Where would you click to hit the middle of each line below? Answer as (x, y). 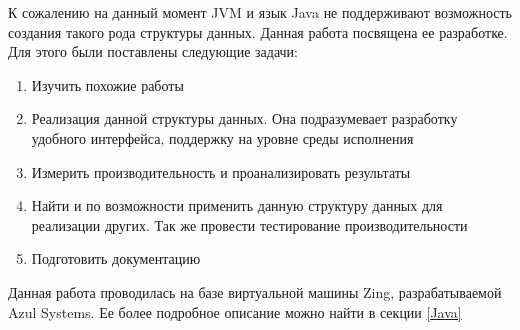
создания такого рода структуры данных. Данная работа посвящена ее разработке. (258, 31)
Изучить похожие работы (107, 84)
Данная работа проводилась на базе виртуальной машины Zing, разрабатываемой (255, 291)
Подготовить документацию (116, 258)
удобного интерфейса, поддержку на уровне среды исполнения (222, 137)
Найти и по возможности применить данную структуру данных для (237, 205)
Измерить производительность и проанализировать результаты (221, 171)
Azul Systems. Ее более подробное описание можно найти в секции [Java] (235, 311)
